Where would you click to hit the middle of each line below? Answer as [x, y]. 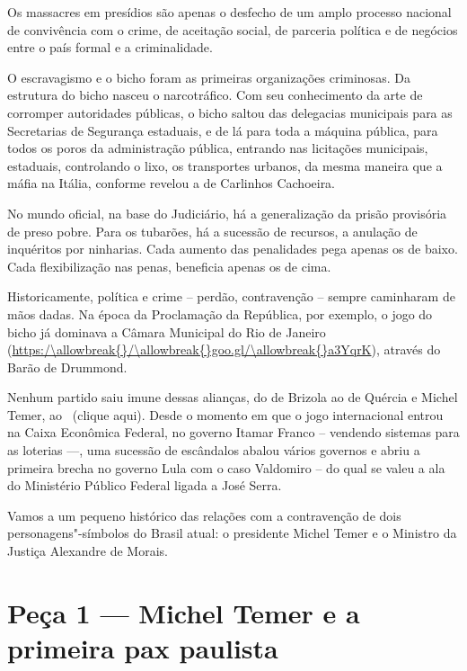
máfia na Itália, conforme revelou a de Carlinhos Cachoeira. [172, 183]
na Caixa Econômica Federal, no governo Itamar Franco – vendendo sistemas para [233, 432]
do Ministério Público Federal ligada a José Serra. [145, 485]
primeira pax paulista [143, 648]
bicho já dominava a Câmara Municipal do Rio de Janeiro [167, 331]
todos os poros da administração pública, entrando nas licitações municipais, [218, 148]
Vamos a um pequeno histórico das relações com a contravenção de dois [204, 515]
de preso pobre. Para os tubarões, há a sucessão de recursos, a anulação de [212, 231]
